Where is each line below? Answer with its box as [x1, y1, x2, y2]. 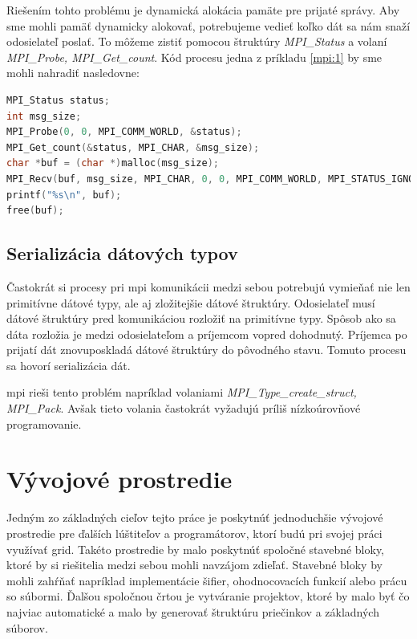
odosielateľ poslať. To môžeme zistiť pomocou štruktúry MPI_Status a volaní [6, 33, 387, 50]
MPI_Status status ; [6, 94, 110, 106]
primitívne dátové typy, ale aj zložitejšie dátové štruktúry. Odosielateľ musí [6, 294, 375, 311]
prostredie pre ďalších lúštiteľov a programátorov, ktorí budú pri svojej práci [6, 524, 383, 541]
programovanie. [6, 415, 82, 432]
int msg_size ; [6, 110, 82, 122]
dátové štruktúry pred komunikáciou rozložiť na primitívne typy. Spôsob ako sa [6, 310, 396, 327]
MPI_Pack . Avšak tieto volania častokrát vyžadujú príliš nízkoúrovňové [6, 400, 361, 417]
